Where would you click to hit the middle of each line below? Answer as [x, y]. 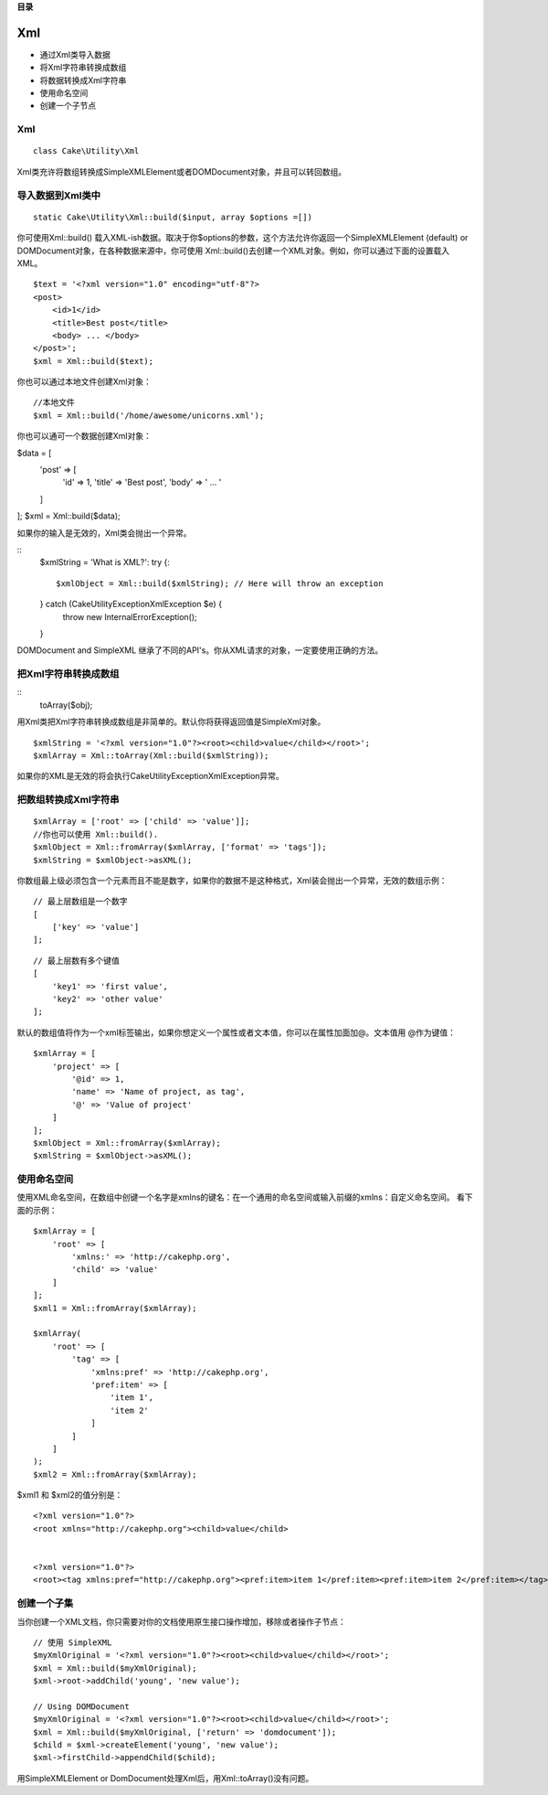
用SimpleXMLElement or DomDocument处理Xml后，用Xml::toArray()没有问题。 [165, 1778]
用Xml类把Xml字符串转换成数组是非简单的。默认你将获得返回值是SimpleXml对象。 [171, 721]
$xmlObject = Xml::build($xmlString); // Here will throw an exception [220, 583]
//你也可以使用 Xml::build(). [96, 834]
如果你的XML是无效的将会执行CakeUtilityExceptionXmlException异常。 [151, 776]
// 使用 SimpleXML [73, 1642]
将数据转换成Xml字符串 [83, 80]
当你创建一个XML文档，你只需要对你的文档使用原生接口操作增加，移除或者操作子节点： [182, 1621]
